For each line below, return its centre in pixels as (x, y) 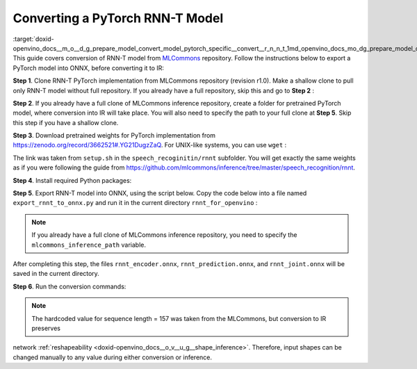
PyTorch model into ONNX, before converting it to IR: (89, 68)
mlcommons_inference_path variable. (89, 245)
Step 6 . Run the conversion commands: (69, 286)
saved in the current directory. (56, 274)
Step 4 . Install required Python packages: (72, 180)
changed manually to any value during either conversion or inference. (112, 357)
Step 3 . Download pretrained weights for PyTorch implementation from (114, 136)
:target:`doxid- (34, 39)
